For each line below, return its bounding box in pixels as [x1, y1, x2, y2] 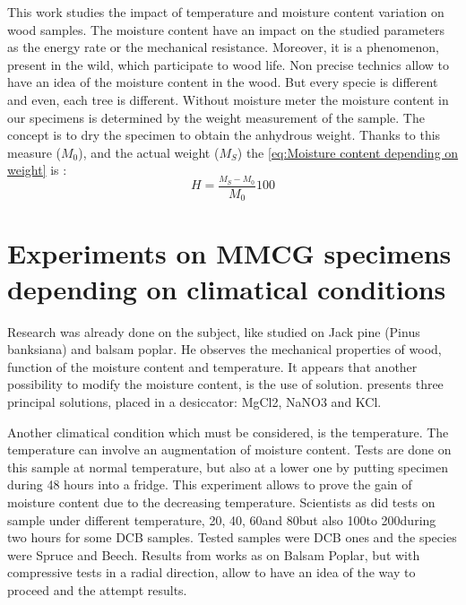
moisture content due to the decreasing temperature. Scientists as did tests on [7, 492, 436, 511]
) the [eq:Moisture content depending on [237, 143, 459, 161]
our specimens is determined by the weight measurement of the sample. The [7, 108, 425, 126]
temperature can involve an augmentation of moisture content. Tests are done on [7, 440, 452, 459]
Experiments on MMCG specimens [7, 235, 452, 272]
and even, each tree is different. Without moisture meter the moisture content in [7, 90, 449, 108]
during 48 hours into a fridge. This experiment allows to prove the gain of [7, 475, 412, 494]
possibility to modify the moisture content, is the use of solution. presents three [7, 375, 444, 393]
